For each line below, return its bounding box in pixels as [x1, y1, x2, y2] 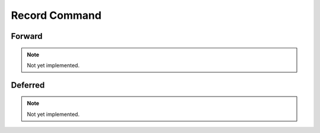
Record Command [11, 9, 102, 22]
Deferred [11, 80, 45, 90]
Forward [11, 31, 43, 41]
